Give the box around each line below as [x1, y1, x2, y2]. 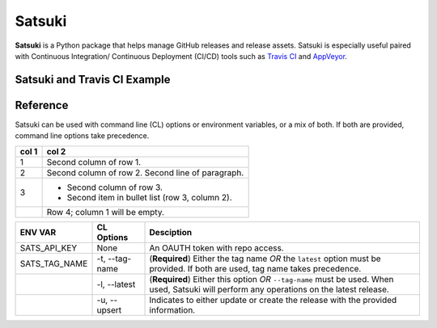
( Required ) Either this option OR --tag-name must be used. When [149, 273, 394, 284]
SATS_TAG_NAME [19, 258, 88, 269]
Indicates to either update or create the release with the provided [149, 294, 397, 305]
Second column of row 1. [46, 156, 142, 167]
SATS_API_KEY [19, 242, 78, 254]
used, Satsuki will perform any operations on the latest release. [149, 284, 390, 295]
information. [149, 304, 196, 315]
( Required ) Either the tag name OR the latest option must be [149, 253, 381, 264]
